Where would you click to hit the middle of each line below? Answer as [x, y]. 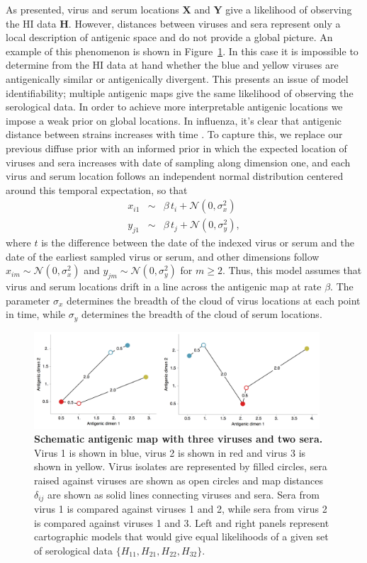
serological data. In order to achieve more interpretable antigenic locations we [174, 107]
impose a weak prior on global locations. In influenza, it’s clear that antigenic [174, 120]
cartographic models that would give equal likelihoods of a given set [181, 536]
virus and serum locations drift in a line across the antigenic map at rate [164, 286]
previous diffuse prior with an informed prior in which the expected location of [176, 148]
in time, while [35, 314]
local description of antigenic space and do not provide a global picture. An [169, 37]
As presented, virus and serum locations [92, 9]
